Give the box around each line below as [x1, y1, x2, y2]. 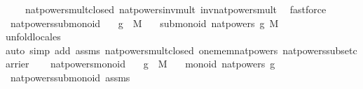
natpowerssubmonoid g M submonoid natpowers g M [10, 15, 279, 30]
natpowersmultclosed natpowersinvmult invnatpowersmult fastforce [25, 2, 327, 16]
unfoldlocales [6, 29, 61, 44]
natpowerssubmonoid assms [10, 70, 130, 84]
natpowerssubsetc [282, 42, 357, 57]
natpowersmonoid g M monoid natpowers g [50, 56, 275, 71]
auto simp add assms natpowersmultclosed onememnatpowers [6, 42, 278, 57]
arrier [6, 56, 29, 71]
